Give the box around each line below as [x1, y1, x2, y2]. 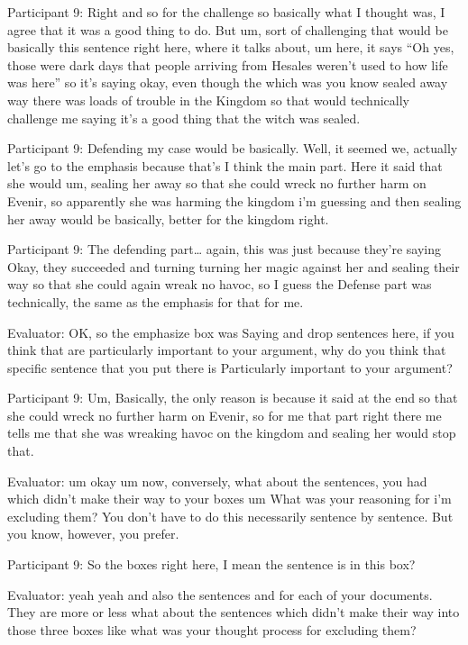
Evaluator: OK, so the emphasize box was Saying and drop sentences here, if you [7, 322, 454, 341]
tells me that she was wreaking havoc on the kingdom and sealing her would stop [7, 423, 456, 442]
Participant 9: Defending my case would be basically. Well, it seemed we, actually [7, 139, 458, 158]
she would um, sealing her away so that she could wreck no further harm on [7, 174, 427, 193]
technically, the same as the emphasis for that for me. [7, 292, 304, 311]
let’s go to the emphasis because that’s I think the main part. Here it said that [7, 156, 443, 175]
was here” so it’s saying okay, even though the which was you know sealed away [7, 73, 448, 92]
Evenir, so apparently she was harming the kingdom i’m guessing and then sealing [7, 191, 462, 210]
